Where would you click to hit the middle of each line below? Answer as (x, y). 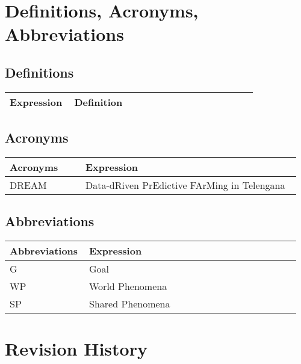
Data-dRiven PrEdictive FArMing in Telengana (185, 185)
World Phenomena (128, 286)
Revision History (76, 349)
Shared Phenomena (130, 304)
